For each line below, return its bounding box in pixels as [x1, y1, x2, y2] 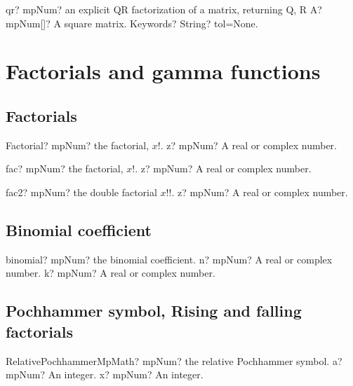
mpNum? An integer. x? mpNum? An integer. [6, 367, 204, 382]
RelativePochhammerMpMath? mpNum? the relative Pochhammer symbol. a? [6, 353, 342, 368]
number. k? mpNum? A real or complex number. [6, 266, 215, 280]
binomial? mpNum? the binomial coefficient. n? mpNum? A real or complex [6, 251, 333, 266]
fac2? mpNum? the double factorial [6, 184, 157, 199]
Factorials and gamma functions [6, 57, 321, 85]
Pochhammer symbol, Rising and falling [6, 300, 302, 322]
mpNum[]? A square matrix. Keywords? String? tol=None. [6, 15, 258, 30]
